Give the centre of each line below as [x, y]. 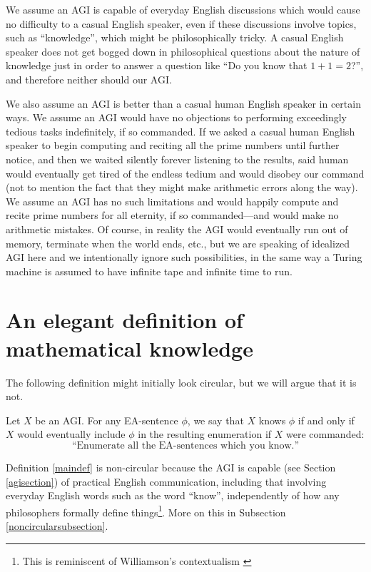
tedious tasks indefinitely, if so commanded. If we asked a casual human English [181, 131]
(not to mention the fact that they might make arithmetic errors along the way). [182, 187]
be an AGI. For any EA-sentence [107, 420]
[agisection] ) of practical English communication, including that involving [166, 481]
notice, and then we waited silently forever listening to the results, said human [177, 159]
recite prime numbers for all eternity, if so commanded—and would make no [172, 215]
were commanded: [325, 434]
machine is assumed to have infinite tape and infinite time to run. [149, 271]
